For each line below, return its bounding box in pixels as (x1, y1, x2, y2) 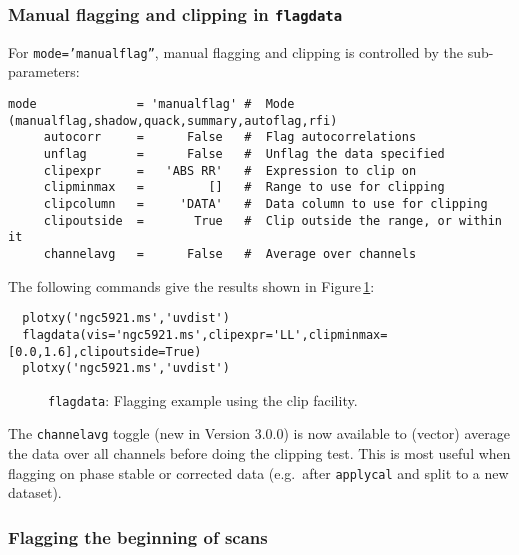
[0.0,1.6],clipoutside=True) (8, 344, 202, 359)
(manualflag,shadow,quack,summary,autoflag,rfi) (8, 113, 338, 128)
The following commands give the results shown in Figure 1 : (8, 275, 375, 296)
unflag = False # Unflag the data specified (43, 147, 445, 161)
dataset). (8, 482, 62, 503)
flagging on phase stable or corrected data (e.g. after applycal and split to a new (8, 462, 509, 483)
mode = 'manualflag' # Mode (8, 97, 295, 112)
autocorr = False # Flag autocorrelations (43, 130, 417, 145)
